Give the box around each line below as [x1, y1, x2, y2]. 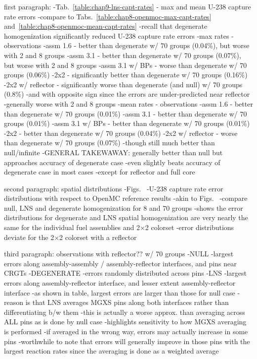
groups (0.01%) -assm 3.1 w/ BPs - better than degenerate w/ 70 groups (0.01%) [4, 118, 250, 128]
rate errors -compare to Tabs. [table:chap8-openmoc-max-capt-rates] [4, 11, 212, 21]
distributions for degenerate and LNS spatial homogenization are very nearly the [4, 212, 248, 223]
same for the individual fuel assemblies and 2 [4, 222, 140, 233]
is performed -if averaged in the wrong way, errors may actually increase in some [4, 326, 248, 336]
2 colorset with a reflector [59, 232, 137, 242]
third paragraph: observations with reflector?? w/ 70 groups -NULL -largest [4, 248, 234, 259]
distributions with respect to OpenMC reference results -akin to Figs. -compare [4, 193, 248, 203]
